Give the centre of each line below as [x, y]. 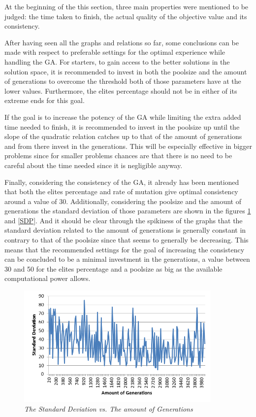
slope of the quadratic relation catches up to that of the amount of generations [123, 136]
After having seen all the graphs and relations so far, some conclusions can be [122, 42]
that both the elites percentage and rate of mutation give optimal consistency [121, 191]
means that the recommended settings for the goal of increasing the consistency [125, 249]
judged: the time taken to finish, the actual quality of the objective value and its [126, 16]
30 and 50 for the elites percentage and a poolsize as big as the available [113, 268]
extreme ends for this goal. [45, 100]
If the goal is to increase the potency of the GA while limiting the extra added [123, 117]
